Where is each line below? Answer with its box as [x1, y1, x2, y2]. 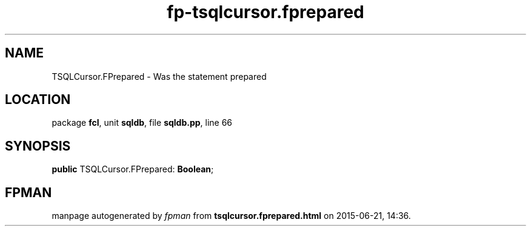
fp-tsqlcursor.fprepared [167, 2, 364, 22]
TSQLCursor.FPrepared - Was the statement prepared [52, 71, 267, 82]
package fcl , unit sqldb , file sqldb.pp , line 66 [52, 117, 233, 128]
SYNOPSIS [5, 138, 71, 154]
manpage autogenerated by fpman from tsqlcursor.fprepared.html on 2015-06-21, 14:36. [52, 210, 411, 221]
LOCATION [5, 92, 71, 108]
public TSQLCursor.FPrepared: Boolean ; [52, 164, 214, 175]
